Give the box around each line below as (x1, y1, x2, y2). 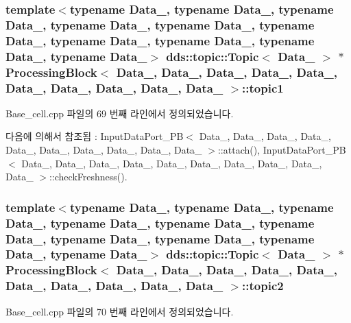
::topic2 (242, 277, 284, 294)
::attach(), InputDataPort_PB (217, 143, 346, 157)
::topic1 (242, 79, 284, 96)
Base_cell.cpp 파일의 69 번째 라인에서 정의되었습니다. (5, 106, 234, 120)
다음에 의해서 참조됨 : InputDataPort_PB (5, 129, 184, 143)
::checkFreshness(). (49, 169, 128, 184)
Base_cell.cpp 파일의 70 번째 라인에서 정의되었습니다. (5, 304, 234, 318)
